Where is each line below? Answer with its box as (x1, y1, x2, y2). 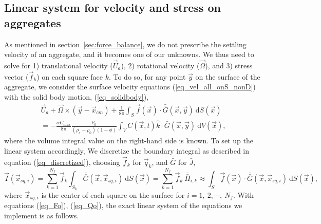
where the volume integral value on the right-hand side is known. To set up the (4, 135, 253, 146)
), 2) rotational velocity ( (121, 60, 200, 70)
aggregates (4, 14, 61, 30)
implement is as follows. (4, 210, 79, 221)
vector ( (4, 71, 29, 82)
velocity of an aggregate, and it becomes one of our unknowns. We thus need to (4, 49, 254, 60)
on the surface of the (195, 71, 260, 82)
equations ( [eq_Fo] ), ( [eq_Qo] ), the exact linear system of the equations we (4, 200, 242, 211)
